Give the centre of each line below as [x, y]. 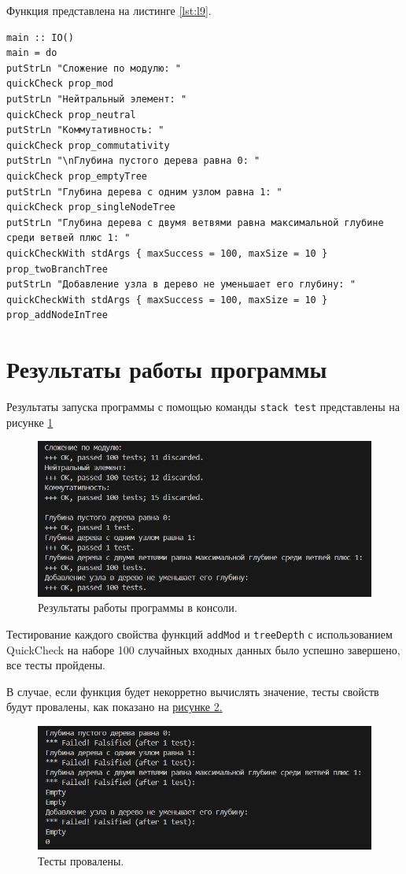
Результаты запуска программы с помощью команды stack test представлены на [203, 406]
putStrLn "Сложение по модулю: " [94, 68]
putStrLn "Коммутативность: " [85, 130]
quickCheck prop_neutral [71, 115]
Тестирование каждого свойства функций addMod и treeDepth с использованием [199, 634]
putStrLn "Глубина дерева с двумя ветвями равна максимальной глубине [195, 222]
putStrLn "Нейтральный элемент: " [97, 99]
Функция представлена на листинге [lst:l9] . [109, 10]
